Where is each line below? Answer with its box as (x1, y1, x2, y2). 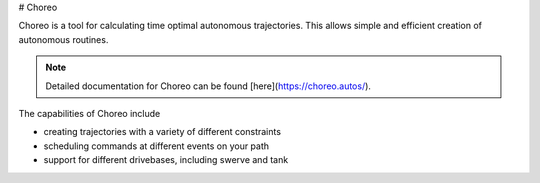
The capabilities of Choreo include (18, 107, 161, 119)
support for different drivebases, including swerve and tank (43, 154, 289, 166)
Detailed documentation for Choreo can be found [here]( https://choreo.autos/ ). (45, 80, 372, 92)
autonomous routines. (18, 33, 109, 45)
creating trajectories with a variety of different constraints (43, 126, 282, 138)
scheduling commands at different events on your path (43, 140, 270, 152)
